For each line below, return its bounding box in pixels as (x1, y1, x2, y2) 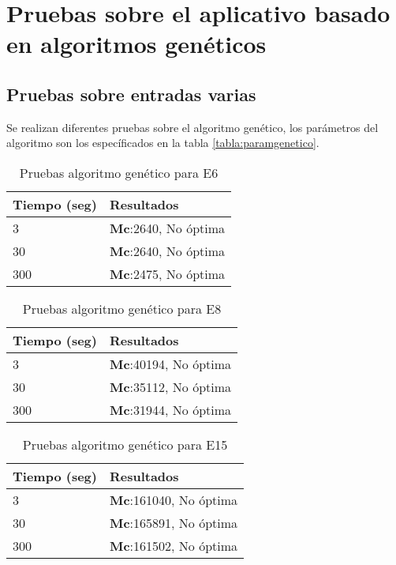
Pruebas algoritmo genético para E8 (22, 299, 222, 318)
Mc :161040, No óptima (109, 490, 238, 509)
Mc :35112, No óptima (109, 377, 232, 396)
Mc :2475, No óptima (109, 264, 226, 283)
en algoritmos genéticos (6, 28, 267, 60)
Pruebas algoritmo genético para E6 (19, 163, 219, 182)
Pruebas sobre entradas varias (6, 81, 256, 106)
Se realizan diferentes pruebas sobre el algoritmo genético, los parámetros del (6, 119, 379, 135)
